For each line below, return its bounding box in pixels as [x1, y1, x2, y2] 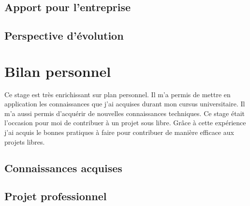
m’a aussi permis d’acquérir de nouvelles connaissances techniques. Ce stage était [4, 108, 245, 118]
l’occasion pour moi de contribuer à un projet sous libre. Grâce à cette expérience [4, 118, 246, 128]
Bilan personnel [4, 61, 111, 81]
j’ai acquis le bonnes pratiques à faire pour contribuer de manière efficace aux [4, 127, 234, 137]
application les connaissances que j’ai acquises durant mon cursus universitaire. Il [4, 99, 245, 109]
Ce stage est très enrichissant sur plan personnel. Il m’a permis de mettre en [4, 89, 231, 99]
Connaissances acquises [4, 160, 122, 175]
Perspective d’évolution [4, 28, 124, 43]
